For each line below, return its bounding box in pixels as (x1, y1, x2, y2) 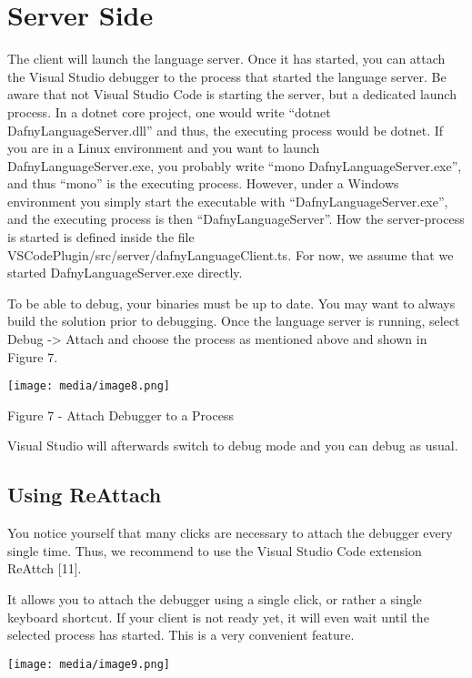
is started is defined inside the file (7, 228, 195, 247)
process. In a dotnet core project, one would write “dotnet (7, 102, 331, 121)
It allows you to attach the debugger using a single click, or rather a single (7, 590, 422, 609)
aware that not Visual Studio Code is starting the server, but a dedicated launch (7, 85, 457, 104)
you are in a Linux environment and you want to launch (7, 138, 320, 157)
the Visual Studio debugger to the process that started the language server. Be (7, 66, 447, 86)
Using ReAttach (7, 481, 162, 509)
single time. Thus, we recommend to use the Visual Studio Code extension (7, 541, 422, 560)
